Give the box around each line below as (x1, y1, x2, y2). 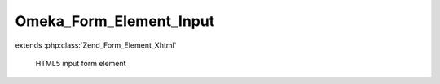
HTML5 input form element (35, 58, 126, 68)
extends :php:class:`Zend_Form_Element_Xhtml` (15, 40, 177, 50)
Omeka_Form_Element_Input (15, 12, 215, 30)
